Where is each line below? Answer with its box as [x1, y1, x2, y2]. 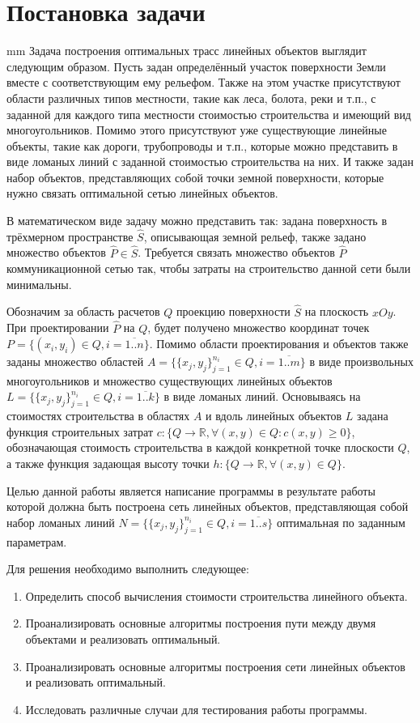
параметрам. [6, 533, 67, 550]
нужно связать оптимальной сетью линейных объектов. [6, 185, 278, 202]
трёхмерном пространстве [6, 228, 134, 245]
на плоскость [304, 303, 369, 320]
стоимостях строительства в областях [6, 407, 190, 424]
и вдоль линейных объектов [206, 407, 342, 424]
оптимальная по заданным [276, 513, 405, 530]
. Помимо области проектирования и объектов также [149, 335, 409, 352]
